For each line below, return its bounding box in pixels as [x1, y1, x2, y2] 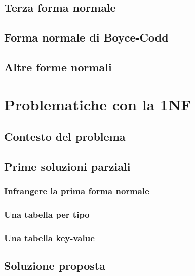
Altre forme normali [4, 59, 112, 74]
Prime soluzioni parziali [4, 158, 131, 174]
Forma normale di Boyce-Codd [4, 29, 169, 45]
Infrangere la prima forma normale [4, 185, 149, 198]
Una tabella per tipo [4, 208, 90, 221]
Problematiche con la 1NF [4, 94, 191, 114]
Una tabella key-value [4, 231, 95, 244]
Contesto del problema [4, 129, 126, 144]
